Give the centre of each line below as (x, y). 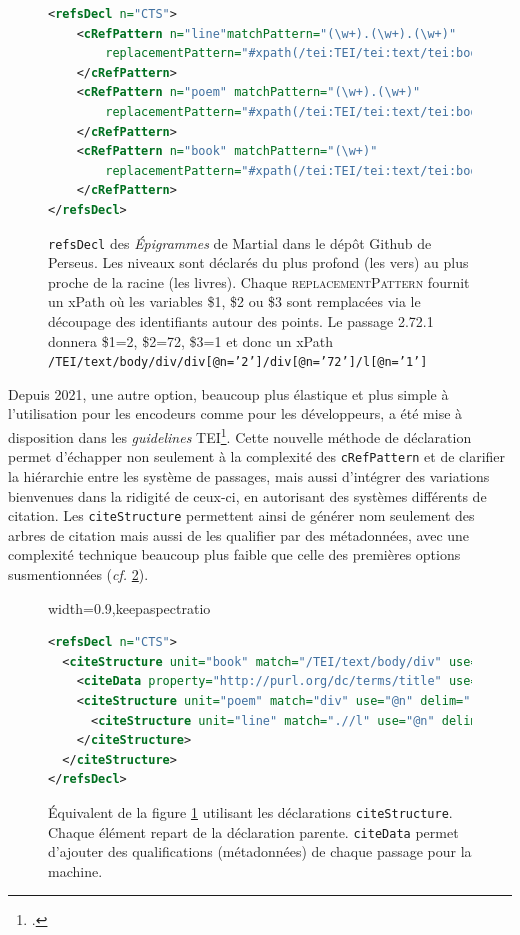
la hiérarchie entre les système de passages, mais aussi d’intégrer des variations (249, 475)
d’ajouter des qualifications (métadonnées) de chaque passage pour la (260, 851)
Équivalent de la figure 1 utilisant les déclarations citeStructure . (250, 811)
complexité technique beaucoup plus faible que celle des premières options (234, 554)
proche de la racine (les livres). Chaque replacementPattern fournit (259, 281)
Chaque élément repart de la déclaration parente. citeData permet (253, 831)
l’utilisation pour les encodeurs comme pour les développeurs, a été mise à (235, 413)
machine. (75, 870)
